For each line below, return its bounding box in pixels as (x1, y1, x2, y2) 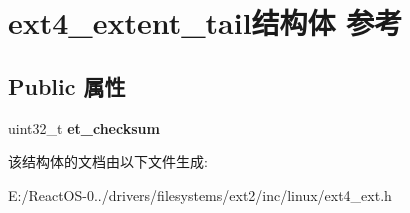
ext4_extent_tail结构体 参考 (8, 2, 403, 43)
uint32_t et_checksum (8, 117, 160, 138)
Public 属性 (8, 70, 126, 101)
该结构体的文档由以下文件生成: (8, 151, 208, 172)
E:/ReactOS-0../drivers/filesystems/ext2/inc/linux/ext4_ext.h (8, 184, 392, 205)
